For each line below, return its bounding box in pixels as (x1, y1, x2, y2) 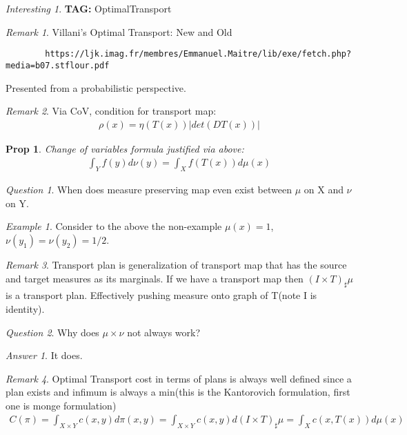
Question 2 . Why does (6, 325, 99, 339)
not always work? (127, 325, 201, 339)
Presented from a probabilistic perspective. (6, 80, 186, 95)
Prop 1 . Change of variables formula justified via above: (6, 141, 244, 155)
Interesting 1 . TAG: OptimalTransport (6, 1, 172, 15)
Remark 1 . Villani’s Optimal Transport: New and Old (6, 24, 232, 39)
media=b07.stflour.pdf (6, 60, 110, 70)
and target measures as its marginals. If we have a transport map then (6, 271, 304, 285)
